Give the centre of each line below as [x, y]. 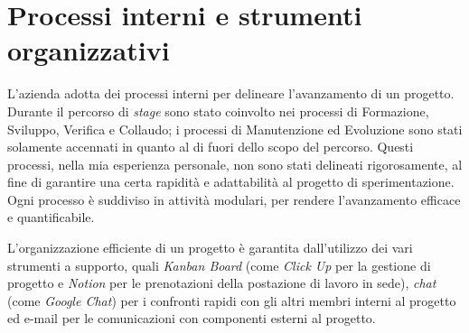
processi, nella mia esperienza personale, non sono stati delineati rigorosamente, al [235, 164]
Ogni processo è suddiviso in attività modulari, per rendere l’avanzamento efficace [234, 199]
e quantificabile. [51, 217]
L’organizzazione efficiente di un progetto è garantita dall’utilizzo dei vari [210, 248]
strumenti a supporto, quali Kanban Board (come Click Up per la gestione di [219, 265]
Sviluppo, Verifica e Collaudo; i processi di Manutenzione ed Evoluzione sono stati [235, 129]
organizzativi [89, 50]
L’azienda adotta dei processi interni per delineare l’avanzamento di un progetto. [231, 93]
